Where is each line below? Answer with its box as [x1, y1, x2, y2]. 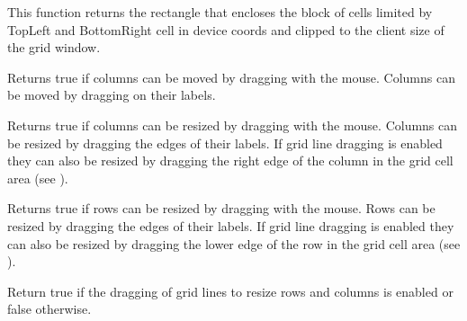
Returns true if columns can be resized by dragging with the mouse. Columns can [7, 115, 458, 134]
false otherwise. [7, 299, 92, 318]
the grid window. [7, 38, 101, 57]
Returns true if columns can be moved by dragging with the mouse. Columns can [7, 67, 455, 86]
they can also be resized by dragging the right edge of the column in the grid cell [7, 151, 454, 170]
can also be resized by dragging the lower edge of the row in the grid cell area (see [7, 234, 461, 253]
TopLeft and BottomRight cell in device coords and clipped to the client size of [7, 20, 445, 39]
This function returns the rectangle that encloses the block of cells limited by [7, 3, 433, 21]
